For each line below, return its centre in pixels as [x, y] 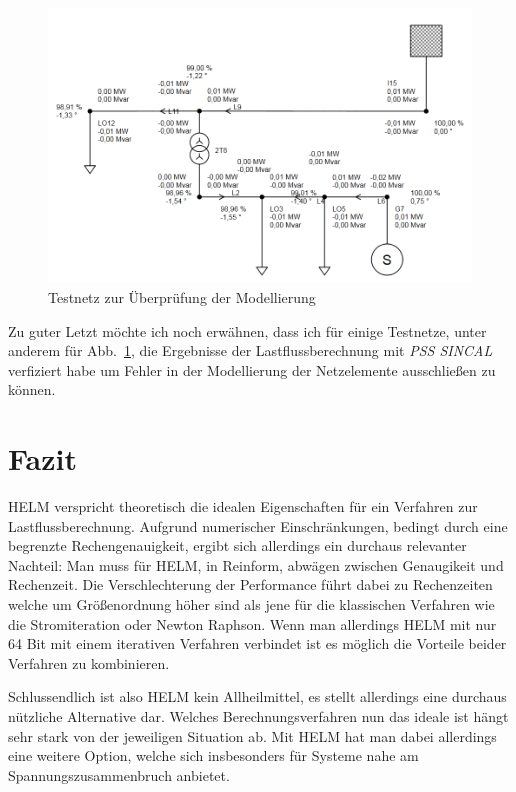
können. [32, 389]
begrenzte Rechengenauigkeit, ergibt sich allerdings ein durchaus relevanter [237, 545]
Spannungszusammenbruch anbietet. [119, 774]
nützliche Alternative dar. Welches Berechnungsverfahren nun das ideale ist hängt [258, 716]
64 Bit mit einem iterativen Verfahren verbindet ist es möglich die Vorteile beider [257, 643]
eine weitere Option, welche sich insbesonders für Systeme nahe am [213, 755]
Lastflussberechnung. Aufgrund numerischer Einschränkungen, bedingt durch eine [258, 525]
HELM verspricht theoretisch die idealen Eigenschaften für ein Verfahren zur [243, 506]
